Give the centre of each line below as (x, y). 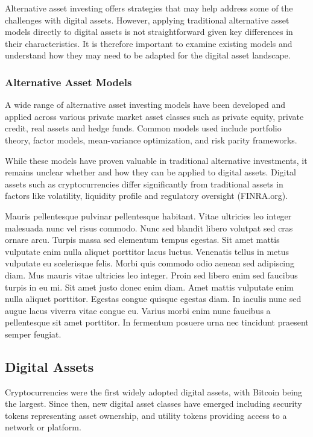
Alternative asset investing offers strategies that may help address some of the (149, 8)
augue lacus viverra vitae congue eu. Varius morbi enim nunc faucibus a (138, 310)
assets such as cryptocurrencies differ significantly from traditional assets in (144, 184)
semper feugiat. (33, 334)
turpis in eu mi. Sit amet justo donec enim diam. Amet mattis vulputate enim (149, 287)
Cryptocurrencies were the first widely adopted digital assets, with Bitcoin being (154, 391)
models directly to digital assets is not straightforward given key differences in (149, 32)
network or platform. (43, 427)
